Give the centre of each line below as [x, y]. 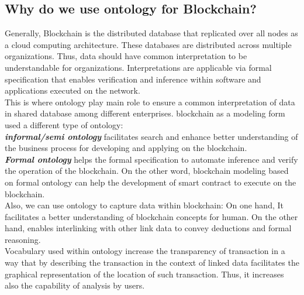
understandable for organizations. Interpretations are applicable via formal [138, 67]
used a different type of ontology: [64, 124]
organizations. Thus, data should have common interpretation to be [126, 56]
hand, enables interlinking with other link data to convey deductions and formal [148, 228]
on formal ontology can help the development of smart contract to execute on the [151, 182]
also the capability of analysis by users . [75, 285]
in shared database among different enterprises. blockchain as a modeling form [145, 113]
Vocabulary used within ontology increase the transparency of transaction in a [145, 251]
